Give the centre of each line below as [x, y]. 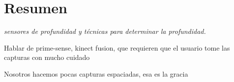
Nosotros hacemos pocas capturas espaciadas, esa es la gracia [96, 73]
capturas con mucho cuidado [47, 57]
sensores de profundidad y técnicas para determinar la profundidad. [105, 31]
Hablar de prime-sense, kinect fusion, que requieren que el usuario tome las [117, 47]
